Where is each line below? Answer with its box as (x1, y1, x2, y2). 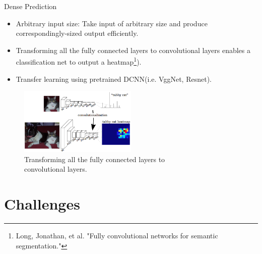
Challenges (4, 193, 80, 214)
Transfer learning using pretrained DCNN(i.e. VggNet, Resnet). (16, 73, 212, 84)
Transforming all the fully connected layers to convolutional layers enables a (16, 44, 251, 55)
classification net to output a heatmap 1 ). (16, 55, 142, 67)
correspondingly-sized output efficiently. (16, 28, 139, 38)
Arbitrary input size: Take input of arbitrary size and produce (16, 18, 208, 28)
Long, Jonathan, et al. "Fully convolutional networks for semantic (16, 230, 218, 241)
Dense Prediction (4, 1, 57, 11)
